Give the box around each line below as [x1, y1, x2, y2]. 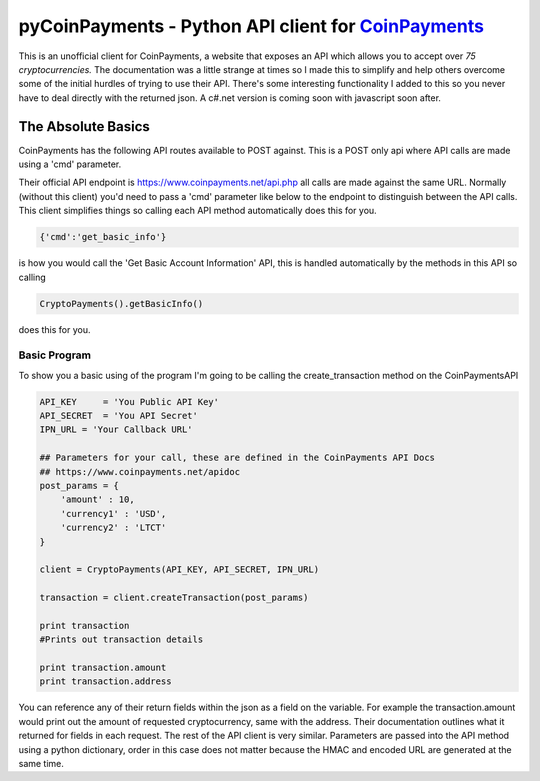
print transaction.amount [39, 662, 167, 674]
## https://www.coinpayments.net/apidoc [39, 466, 240, 477]
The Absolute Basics [18, 118, 150, 135]
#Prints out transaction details [39, 634, 204, 645]
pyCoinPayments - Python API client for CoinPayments [18, 15, 485, 37]
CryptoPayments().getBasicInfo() [39, 298, 204, 309]
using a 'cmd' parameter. [18, 158, 122, 170]
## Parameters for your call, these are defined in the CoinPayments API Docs [39, 452, 435, 464]
